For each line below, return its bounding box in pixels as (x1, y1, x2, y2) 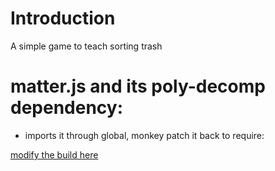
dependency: (10, 97, 124, 119)
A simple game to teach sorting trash (10, 40, 163, 52)
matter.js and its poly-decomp (10, 75, 266, 98)
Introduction (10, 7, 116, 30)
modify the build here (10, 148, 99, 161)
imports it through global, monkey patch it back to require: (24, 129, 265, 141)
